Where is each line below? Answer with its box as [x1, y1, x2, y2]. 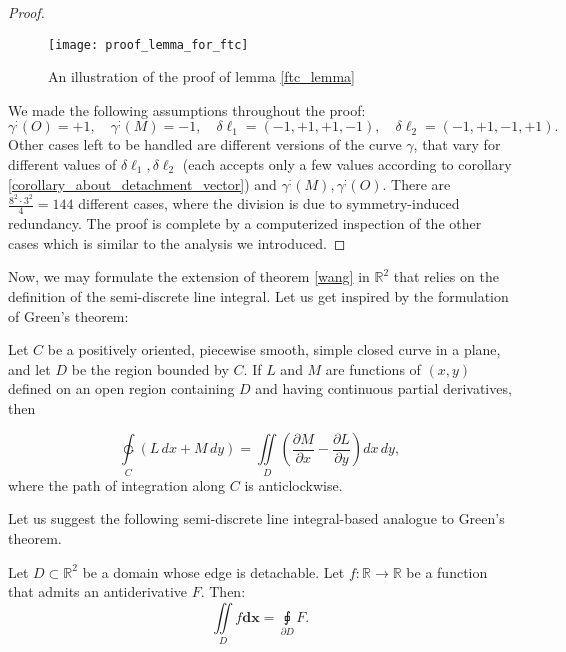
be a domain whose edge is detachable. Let [82, 561, 345, 582]
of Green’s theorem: [8, 305, 129, 326]
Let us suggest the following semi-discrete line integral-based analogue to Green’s [8, 508, 505, 529]
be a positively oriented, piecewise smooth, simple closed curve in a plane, [47, 339, 501, 360]
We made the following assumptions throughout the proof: [8, 99, 366, 120]
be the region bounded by [71, 358, 229, 379]
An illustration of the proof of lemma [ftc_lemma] [48, 66, 356, 87]
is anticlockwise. [244, 474, 343, 495]
